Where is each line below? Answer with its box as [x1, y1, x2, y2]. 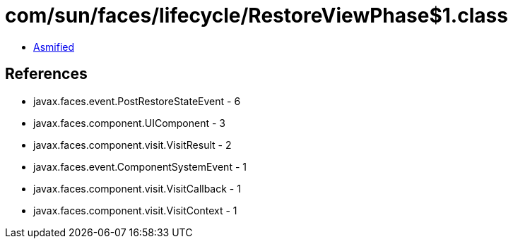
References [5, 65, 88, 83]
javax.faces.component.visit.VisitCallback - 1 [33, 182, 241, 195]
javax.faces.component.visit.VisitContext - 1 [33, 204, 237, 216]
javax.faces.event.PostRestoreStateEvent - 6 [33, 94, 241, 107]
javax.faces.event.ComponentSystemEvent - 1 [33, 160, 247, 173]
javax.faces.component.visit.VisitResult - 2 [33, 138, 232, 151]
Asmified [33, 40, 75, 53]
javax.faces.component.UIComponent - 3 [33, 116, 226, 129]
